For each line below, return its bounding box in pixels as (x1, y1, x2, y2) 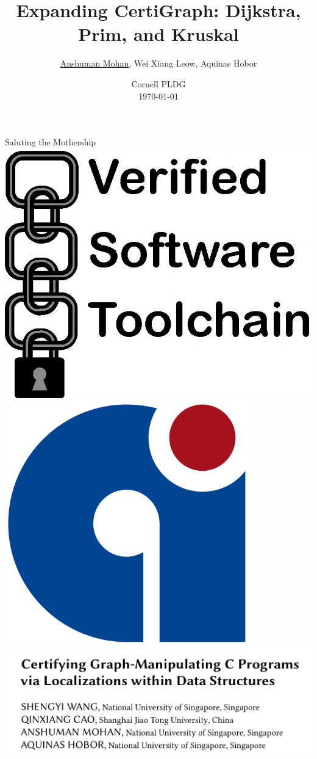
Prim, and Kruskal (78, 21, 239, 46)
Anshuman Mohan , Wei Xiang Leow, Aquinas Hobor (60, 57, 257, 70)
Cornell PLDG (131, 77, 186, 90)
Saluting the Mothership (5, 136, 96, 148)
